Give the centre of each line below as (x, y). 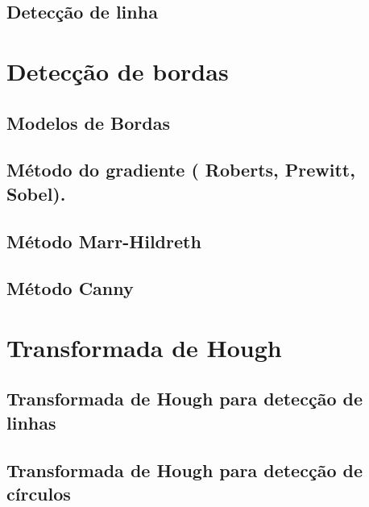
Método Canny (70, 288)
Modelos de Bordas (88, 122)
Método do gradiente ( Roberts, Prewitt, (181, 170)
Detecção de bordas (118, 71)
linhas (31, 422)
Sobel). (36, 193)
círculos (39, 493)
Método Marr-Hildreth (104, 241)
